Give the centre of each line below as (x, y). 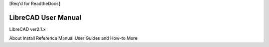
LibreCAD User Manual (45, 17)
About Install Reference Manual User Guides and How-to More (73, 38)
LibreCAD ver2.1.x (27, 29)
